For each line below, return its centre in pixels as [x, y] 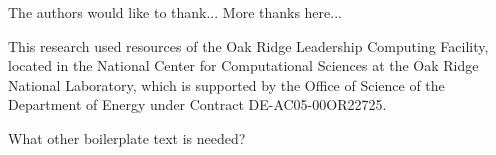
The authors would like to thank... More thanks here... [175, 12]
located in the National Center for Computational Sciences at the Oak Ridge [243, 65]
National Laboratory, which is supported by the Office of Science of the [226, 84]
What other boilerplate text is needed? [127, 137]
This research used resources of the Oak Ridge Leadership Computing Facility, [248, 45]
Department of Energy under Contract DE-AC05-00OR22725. [197, 104]
